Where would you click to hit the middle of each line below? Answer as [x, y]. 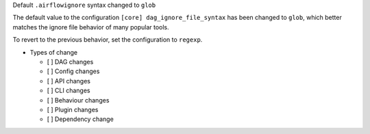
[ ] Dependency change [81, 119]
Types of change [54, 52]
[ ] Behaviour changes [78, 100]
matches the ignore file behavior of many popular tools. [91, 27]
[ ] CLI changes [69, 91]
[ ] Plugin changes [73, 109]
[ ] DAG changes [70, 62]
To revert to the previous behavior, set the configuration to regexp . [108, 40]
